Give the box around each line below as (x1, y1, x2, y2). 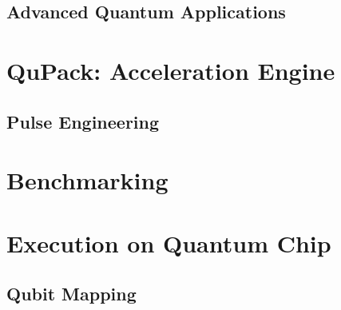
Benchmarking (6, 164, 169, 197)
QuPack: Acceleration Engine (6, 54, 335, 86)
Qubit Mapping (6, 281, 137, 306)
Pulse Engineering (6, 109, 160, 133)
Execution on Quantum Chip (6, 226, 331, 259)
